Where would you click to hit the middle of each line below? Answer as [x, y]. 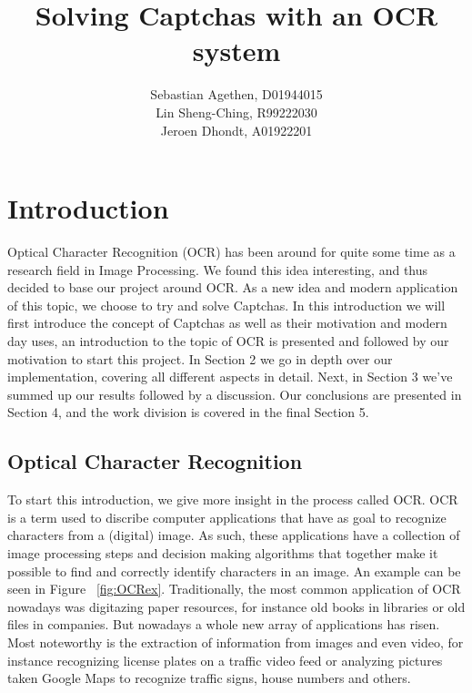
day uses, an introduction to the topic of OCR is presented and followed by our [228, 341]
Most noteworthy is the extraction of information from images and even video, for [236, 642]
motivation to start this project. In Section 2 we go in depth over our [200, 358]
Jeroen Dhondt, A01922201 [236, 130]
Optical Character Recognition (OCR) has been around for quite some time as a [231, 252]
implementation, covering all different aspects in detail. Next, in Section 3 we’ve [230, 377]
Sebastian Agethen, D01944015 [236, 94]
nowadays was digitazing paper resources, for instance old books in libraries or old [236, 606]
